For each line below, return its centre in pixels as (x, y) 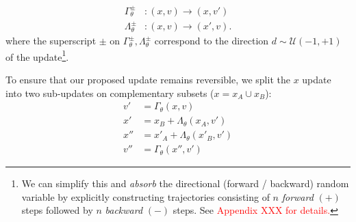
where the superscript (51, 41)
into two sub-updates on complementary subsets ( (110, 93)
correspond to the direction (212, 41)
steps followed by (57, 210)
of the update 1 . (37, 55)
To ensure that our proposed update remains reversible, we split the (148, 79)
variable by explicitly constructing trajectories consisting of (145, 196)
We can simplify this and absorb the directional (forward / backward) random (185, 183)
